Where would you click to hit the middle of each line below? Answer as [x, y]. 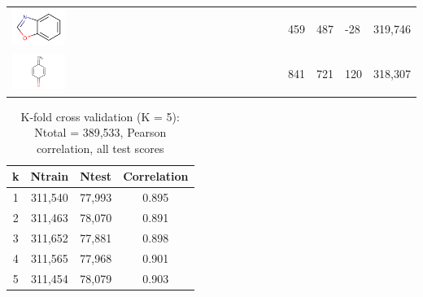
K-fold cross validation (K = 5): [100, 116]
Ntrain [50, 176]
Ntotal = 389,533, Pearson [100, 132]
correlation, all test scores [100, 148]
